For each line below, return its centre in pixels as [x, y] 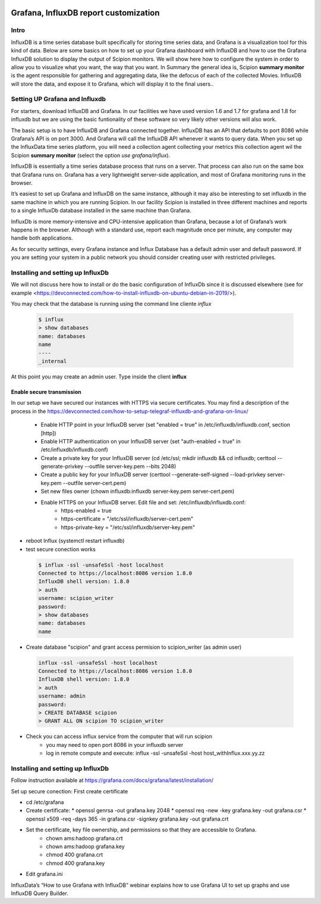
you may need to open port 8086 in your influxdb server [115, 745]
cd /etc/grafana [45, 802]
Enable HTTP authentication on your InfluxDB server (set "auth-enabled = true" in [141, 441]
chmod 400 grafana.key [75, 863]
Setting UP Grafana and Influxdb [59, 99]
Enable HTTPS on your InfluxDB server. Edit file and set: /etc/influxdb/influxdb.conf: [143, 502]
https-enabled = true [86, 511]
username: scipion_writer [76, 598]
